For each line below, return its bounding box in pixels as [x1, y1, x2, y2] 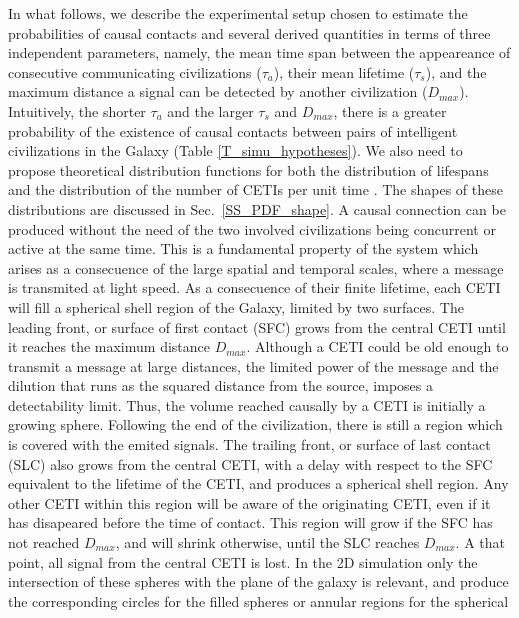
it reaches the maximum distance [8, 336, 210, 357]
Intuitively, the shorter [8, 100, 146, 121]
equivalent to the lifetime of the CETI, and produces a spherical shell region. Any [8, 473, 509, 494]
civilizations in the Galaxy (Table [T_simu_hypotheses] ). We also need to [8, 140, 463, 161]
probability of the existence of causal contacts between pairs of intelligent [8, 120, 458, 141]
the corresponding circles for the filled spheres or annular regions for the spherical [8, 590, 509, 611]
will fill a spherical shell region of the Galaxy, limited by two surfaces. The [8, 296, 464, 317]
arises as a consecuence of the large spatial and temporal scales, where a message [8, 257, 504, 278]
